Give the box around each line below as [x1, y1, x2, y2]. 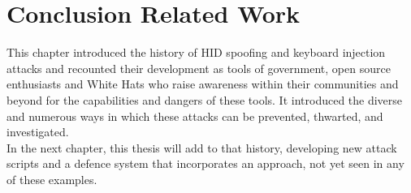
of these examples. [6, 170, 97, 187]
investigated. [6, 123, 69, 140]
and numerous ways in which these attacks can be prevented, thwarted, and [6, 107, 383, 124]
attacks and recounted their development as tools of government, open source [6, 59, 391, 76]
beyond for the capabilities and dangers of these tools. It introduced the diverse [6, 91, 403, 108]
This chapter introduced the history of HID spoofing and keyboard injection [6, 44, 386, 61]
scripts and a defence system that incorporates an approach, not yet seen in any [6, 155, 405, 172]
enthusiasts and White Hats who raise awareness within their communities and [6, 75, 399, 92]
